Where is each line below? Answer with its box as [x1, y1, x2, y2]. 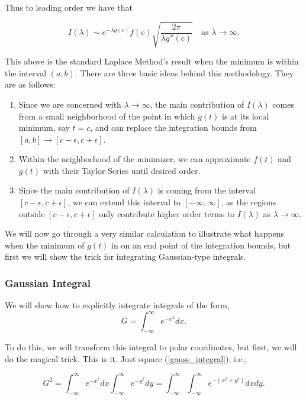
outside [18, 207, 45, 220]
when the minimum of [5, 238, 85, 251]
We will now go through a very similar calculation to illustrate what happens [5, 227, 285, 240]
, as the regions [221, 196, 276, 208]
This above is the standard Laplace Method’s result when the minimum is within [5, 55, 299, 67]
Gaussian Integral [5, 275, 91, 290]
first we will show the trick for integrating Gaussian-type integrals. [5, 250, 246, 263]
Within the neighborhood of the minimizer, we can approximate [18, 153, 251, 165]
